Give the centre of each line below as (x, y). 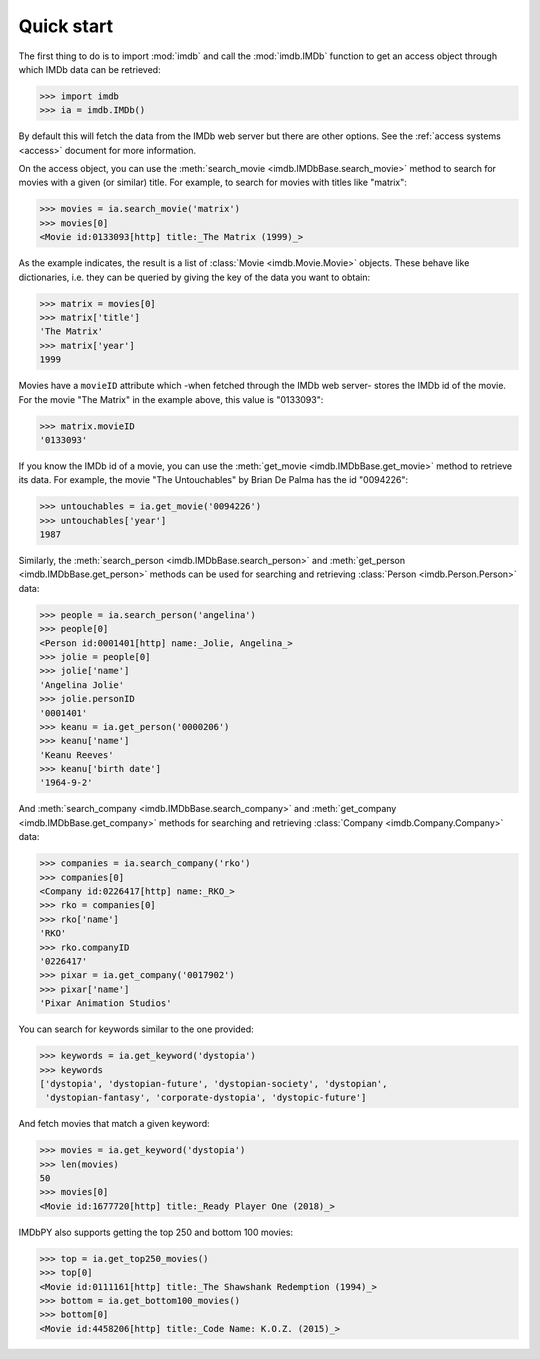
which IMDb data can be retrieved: (89, 69)
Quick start (66, 26)
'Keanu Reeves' (76, 754)
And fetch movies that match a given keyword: (114, 1124)
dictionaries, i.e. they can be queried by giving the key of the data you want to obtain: (194, 277)
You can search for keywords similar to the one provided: (136, 1029)
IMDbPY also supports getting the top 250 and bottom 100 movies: (156, 1232)
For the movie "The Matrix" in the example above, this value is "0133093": (171, 399)
